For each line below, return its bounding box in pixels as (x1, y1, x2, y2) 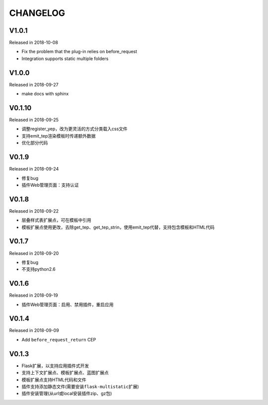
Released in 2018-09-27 (9, 81, 59, 87)
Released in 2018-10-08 (9, 40, 58, 46)
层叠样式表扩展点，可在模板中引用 (21, 217, 91, 223)
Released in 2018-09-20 (9, 250, 59, 256)
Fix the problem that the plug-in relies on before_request (21, 49, 137, 55)
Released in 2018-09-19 (9, 292, 58, 298)
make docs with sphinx (21, 91, 69, 97)
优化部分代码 (21, 140, 48, 146)
